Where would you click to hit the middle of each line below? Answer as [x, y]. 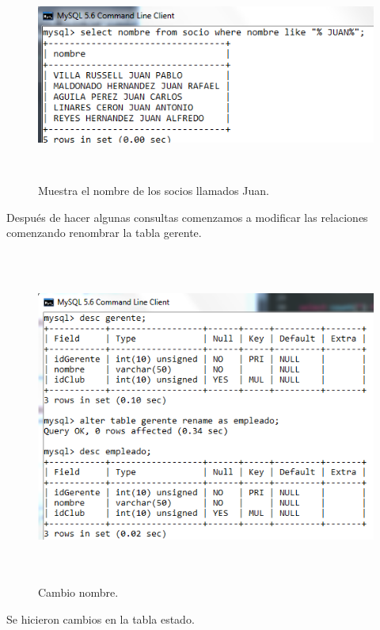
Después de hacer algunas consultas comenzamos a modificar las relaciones [187, 217]
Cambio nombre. [78, 592]
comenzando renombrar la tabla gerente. [104, 233]
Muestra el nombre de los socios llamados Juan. [154, 191]
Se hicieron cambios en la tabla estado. [101, 619]
